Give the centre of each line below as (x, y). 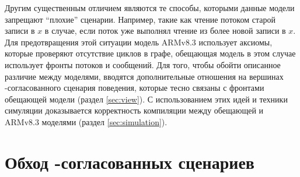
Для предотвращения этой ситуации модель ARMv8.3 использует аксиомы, (139, 42)
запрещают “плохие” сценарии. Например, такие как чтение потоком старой (140, 19)
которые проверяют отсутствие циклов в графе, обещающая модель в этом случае (150, 53)
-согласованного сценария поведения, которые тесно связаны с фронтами (135, 88)
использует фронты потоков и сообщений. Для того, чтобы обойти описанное (143, 64)
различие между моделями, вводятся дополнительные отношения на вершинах (144, 76)
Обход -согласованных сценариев (130, 162)
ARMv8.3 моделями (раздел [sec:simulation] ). (86, 121)
